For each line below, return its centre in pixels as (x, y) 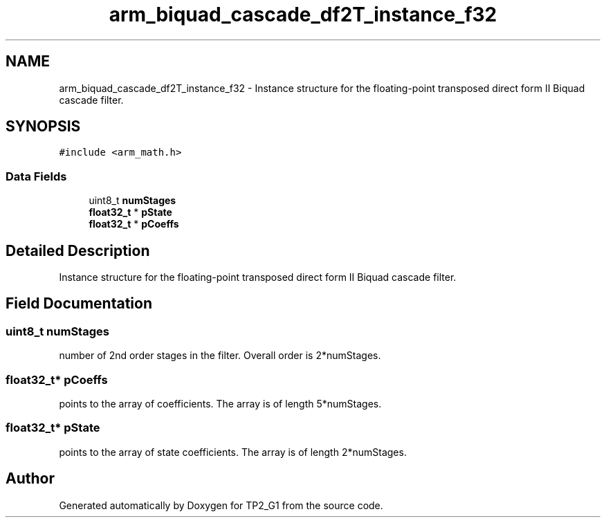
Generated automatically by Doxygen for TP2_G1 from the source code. (221, 505)
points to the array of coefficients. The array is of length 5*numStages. (220, 404)
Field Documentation (79, 304)
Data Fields (36, 176)
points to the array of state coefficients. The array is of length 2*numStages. (233, 452)
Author (30, 479)
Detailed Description (78, 250)
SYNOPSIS (43, 127)
